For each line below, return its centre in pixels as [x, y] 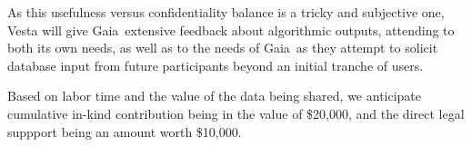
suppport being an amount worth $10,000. [125, 131]
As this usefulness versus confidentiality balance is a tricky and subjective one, [226, 12]
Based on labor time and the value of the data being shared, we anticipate [215, 96]
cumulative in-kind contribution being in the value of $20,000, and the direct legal [236, 113]
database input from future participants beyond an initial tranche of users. [216, 65]
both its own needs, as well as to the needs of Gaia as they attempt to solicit [223, 48]
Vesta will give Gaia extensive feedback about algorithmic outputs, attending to [231, 29]
